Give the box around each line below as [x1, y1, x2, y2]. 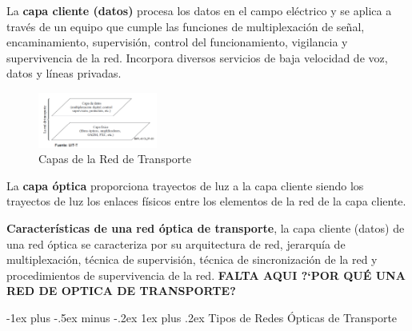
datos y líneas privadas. [6, 65, 122, 82]
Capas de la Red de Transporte [38, 150, 191, 167]
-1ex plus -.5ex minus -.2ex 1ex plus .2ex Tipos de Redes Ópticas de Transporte [6, 309, 398, 325]
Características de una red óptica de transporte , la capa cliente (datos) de [6, 220, 405, 237]
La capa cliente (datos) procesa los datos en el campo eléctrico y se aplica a [6, 2, 392, 18]
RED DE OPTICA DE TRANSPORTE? [6, 282, 236, 299]
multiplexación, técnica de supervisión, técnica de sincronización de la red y [6, 251, 378, 268]
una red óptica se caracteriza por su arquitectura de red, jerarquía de [6, 235, 346, 252]
